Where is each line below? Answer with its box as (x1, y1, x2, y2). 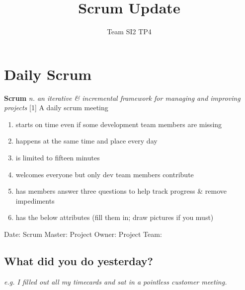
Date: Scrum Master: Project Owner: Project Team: (4, 229, 162, 239)
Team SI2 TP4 (107, 26, 152, 37)
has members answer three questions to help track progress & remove (15, 186, 227, 196)
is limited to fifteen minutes (15, 152, 100, 163)
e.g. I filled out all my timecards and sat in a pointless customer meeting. (4, 276, 227, 287)
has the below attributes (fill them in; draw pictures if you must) (15, 212, 214, 222)
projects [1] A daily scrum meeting (4, 102, 108, 113)
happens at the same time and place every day (15, 136, 158, 146)
